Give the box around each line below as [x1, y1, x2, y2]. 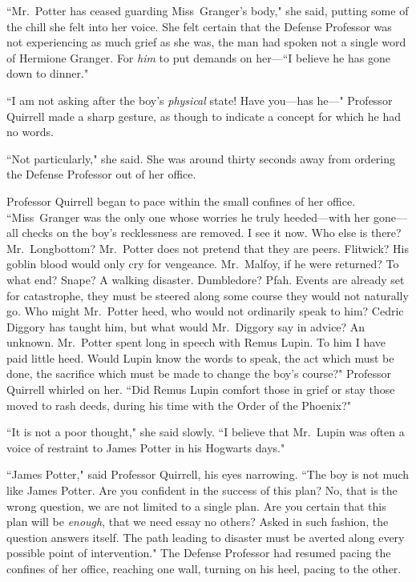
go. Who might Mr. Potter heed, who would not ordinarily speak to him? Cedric [6, 303, 404, 319]
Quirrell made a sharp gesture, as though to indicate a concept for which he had [6, 107, 401, 124]
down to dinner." [6, 65, 89, 82]
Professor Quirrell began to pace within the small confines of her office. [6, 192, 356, 209]
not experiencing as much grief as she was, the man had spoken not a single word [6, 34, 406, 50]
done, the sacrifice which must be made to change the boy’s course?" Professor [6, 365, 392, 382]
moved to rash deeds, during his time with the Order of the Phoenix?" [6, 396, 352, 413]
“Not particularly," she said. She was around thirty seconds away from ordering [6, 150, 396, 167]
